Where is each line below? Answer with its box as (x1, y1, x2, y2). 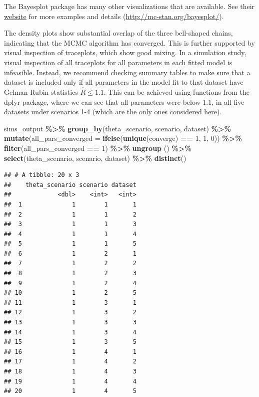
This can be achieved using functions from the (108, 86, 249, 97)
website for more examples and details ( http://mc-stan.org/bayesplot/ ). (4, 11, 224, 21)
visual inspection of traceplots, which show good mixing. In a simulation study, (4, 47, 246, 58)
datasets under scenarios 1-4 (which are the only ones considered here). (4, 106, 222, 117)
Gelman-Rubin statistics (4, 86, 78, 97)
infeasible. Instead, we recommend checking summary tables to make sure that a (4, 67, 250, 77)
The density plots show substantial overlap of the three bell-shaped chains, (4, 28, 233, 38)
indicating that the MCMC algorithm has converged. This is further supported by (4, 37, 255, 48)
